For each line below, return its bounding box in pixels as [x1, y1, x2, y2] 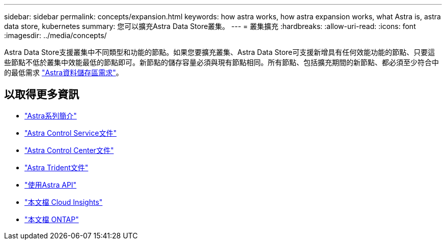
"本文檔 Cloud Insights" [24, 197, 103, 206]
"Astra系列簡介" [24, 111, 77, 120]
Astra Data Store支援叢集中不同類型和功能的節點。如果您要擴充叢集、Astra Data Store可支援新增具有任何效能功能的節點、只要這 [4, 48, 435, 56]
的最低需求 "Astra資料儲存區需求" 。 [4, 68, 123, 77]
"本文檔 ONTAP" [24, 215, 79, 224]
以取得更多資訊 [4, 88, 79, 101]
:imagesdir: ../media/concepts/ [4, 31, 107, 40]
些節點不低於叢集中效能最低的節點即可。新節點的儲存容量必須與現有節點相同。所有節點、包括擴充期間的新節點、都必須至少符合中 [4, 58, 439, 67]
